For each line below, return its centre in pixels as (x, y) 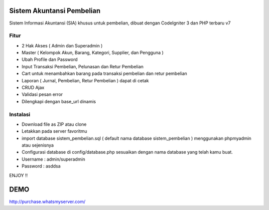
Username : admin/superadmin (54, 159)
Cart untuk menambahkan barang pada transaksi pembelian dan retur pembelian (104, 74)
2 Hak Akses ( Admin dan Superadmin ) (62, 45)
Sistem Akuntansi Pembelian (55, 11)
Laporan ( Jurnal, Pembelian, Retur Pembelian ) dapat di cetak (85, 80)
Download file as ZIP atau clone (54, 124)
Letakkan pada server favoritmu (54, 131)
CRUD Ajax (33, 88)
